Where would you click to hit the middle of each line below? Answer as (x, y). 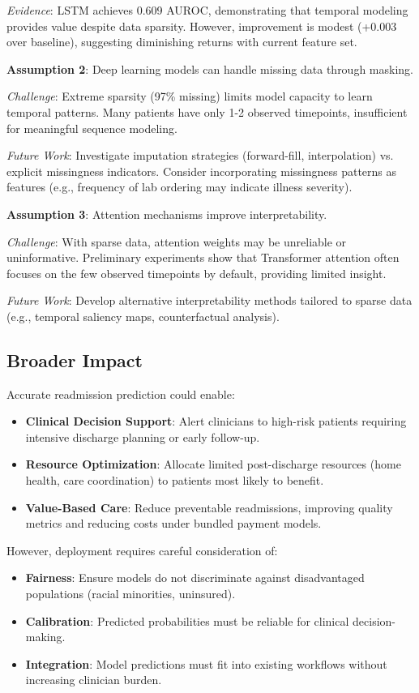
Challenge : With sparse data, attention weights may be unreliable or (177, 241)
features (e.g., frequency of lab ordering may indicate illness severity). (180, 187)
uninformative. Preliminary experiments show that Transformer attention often (203, 257)
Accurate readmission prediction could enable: (121, 394)
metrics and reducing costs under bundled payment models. (173, 523)
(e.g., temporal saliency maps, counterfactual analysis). (143, 316)
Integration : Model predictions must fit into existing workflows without (206, 663)
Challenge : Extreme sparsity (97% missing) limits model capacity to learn (190, 96)
